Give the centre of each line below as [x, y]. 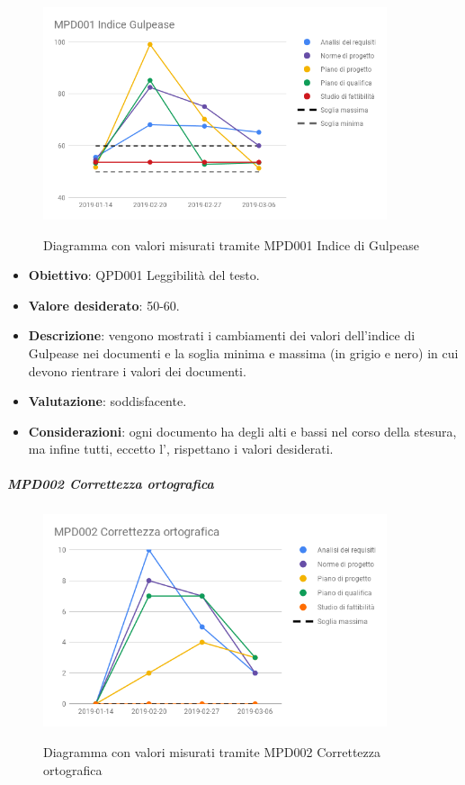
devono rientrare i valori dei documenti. [137, 370]
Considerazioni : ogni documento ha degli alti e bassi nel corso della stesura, [242, 431]
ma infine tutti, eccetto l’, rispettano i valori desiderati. [181, 449]
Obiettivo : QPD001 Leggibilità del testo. [144, 275]
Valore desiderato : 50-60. [104, 305]
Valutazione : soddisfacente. [107, 401]
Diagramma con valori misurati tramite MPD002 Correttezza [212, 751]
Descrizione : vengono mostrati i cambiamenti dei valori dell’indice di [222, 335]
